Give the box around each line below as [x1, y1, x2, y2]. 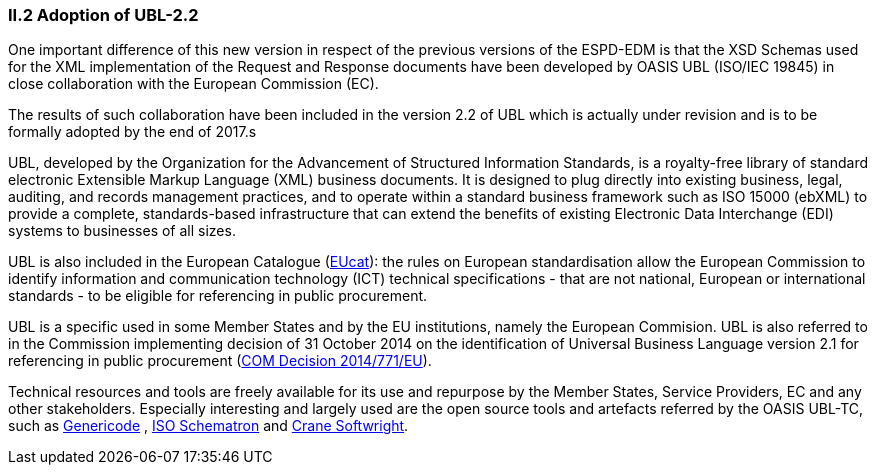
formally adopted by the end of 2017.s [8, 123, 257, 141]
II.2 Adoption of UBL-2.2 [8, 5, 199, 25]
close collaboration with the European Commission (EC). [8, 75, 379, 93]
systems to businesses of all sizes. [8, 222, 236, 240]
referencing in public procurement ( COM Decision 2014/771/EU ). [8, 352, 432, 370]
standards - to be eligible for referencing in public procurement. [8, 287, 428, 305]
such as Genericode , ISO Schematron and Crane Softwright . [8, 417, 409, 435]
